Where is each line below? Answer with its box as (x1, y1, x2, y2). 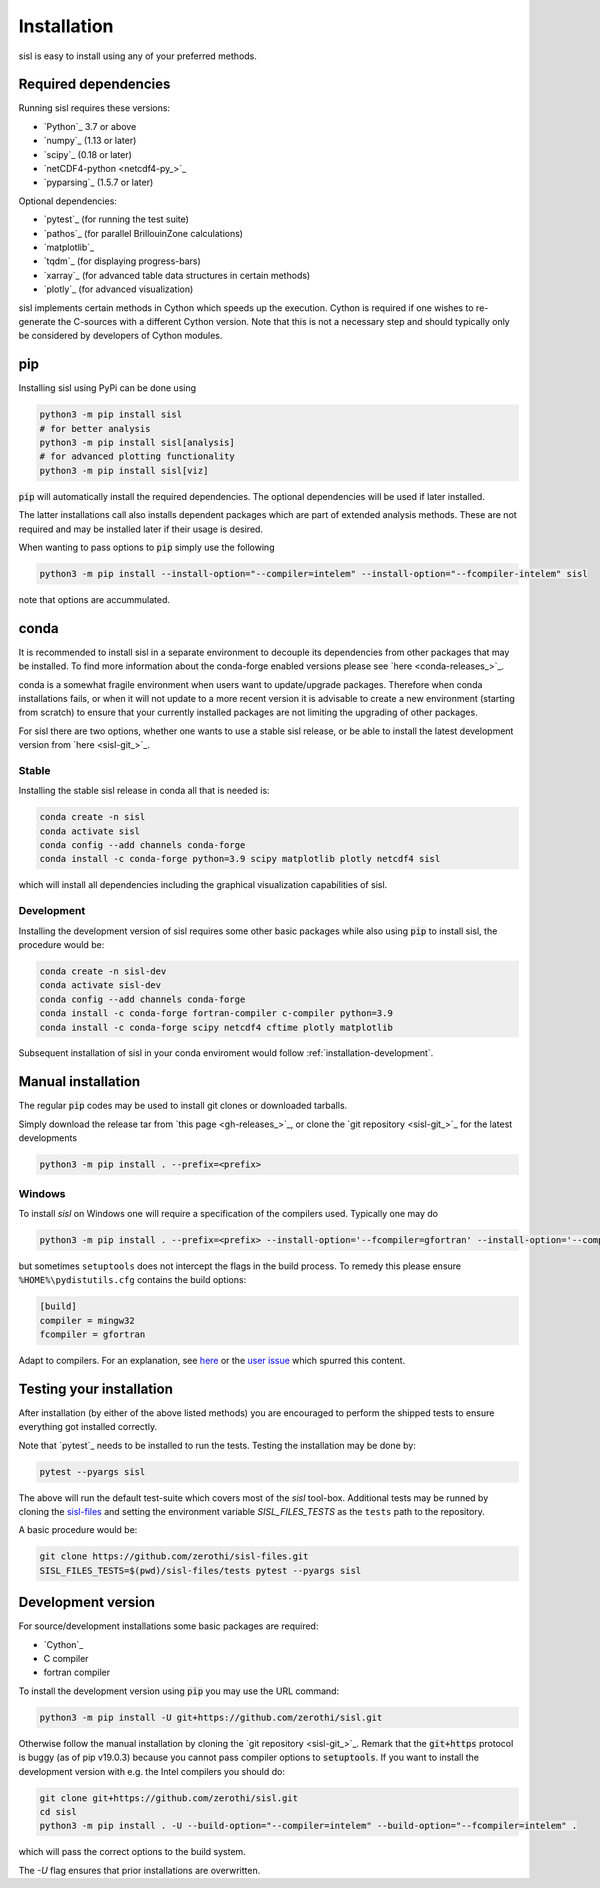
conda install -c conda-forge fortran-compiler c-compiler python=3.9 (39, 1008, 394, 1019)
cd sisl (39, 1806, 77, 1817)
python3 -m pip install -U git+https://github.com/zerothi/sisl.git (39, 1711, 383, 1723)
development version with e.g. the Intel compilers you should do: (18, 1765, 285, 1777)
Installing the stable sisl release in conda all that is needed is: (18, 785, 270, 797)
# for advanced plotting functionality (39, 451, 235, 462)
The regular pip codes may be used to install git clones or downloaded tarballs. (18, 1100, 348, 1112)
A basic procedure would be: (18, 1524, 138, 1536)
